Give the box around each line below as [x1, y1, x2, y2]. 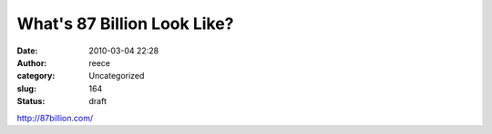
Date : [16, 45, 38, 56]
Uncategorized [88, 71, 145, 81]
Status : [16, 96, 46, 107]
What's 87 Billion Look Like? [16, 14, 234, 33]
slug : [16, 82, 36, 94]
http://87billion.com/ [16, 112, 94, 123]
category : [16, 71, 56, 81]
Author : [16, 57, 47, 68]
